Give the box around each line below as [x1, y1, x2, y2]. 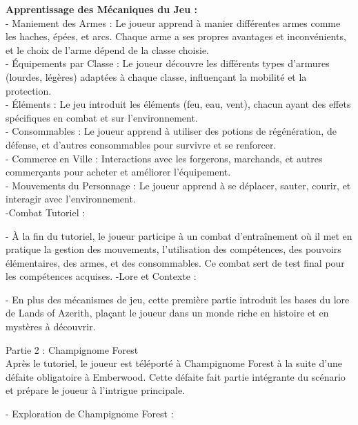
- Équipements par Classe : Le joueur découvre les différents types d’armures [6, 56, 330, 70]
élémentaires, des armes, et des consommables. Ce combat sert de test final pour [6, 255, 345, 270]
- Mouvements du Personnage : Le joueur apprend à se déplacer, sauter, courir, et [6, 178, 351, 192]
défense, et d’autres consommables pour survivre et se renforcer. [6, 137, 277, 151]
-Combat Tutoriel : [6, 205, 86, 219]
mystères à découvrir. [6, 319, 96, 334]
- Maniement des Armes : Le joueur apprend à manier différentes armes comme [6, 15, 341, 30]
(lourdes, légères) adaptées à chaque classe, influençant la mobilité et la [6, 69, 307, 84]
